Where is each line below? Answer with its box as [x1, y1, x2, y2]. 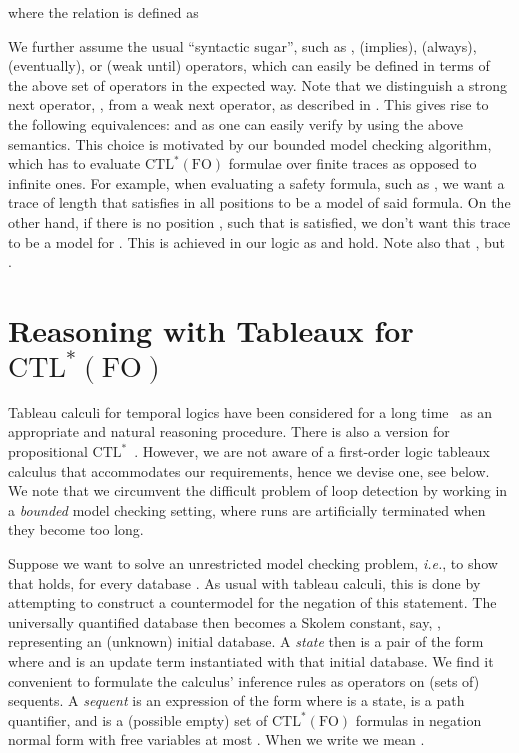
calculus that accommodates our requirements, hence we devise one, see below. [8, 460, 490, 481]
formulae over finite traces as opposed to [228, 153, 477, 174]
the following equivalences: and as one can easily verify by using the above [8, 113, 463, 134]
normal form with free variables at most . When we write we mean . [8, 729, 425, 750]
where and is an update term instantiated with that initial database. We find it [8, 650, 494, 671]
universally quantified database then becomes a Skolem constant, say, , [8, 611, 441, 632]
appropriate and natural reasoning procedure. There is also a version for [8, 421, 450, 442]
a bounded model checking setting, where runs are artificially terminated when [8, 499, 486, 520]
